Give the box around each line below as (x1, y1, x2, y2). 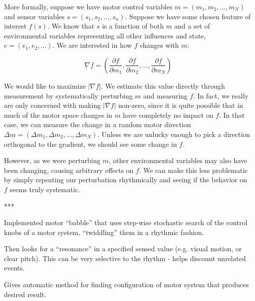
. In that (219, 109, 245, 120)
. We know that (47, 21, 95, 31)
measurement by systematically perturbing (4, 90, 133, 100)
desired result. (4, 289, 46, 299)
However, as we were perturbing (4, 155, 101, 166)
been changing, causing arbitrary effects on (4, 165, 134, 175)
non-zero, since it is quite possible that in (118, 100, 243, 110)
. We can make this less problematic (139, 165, 248, 175)
